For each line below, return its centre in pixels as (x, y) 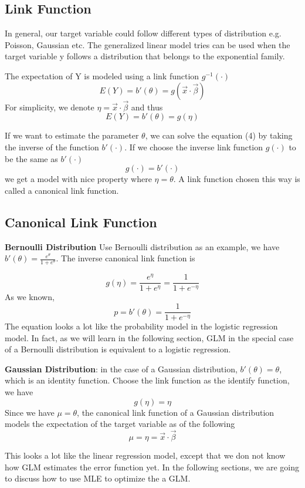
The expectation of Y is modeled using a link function (102, 75)
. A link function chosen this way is (237, 179)
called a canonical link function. (62, 190)
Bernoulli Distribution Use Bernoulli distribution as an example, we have (142, 246)
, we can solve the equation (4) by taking (219, 135)
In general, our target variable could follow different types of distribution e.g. (143, 33)
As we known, (30, 297)
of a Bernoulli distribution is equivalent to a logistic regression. (118, 349)
